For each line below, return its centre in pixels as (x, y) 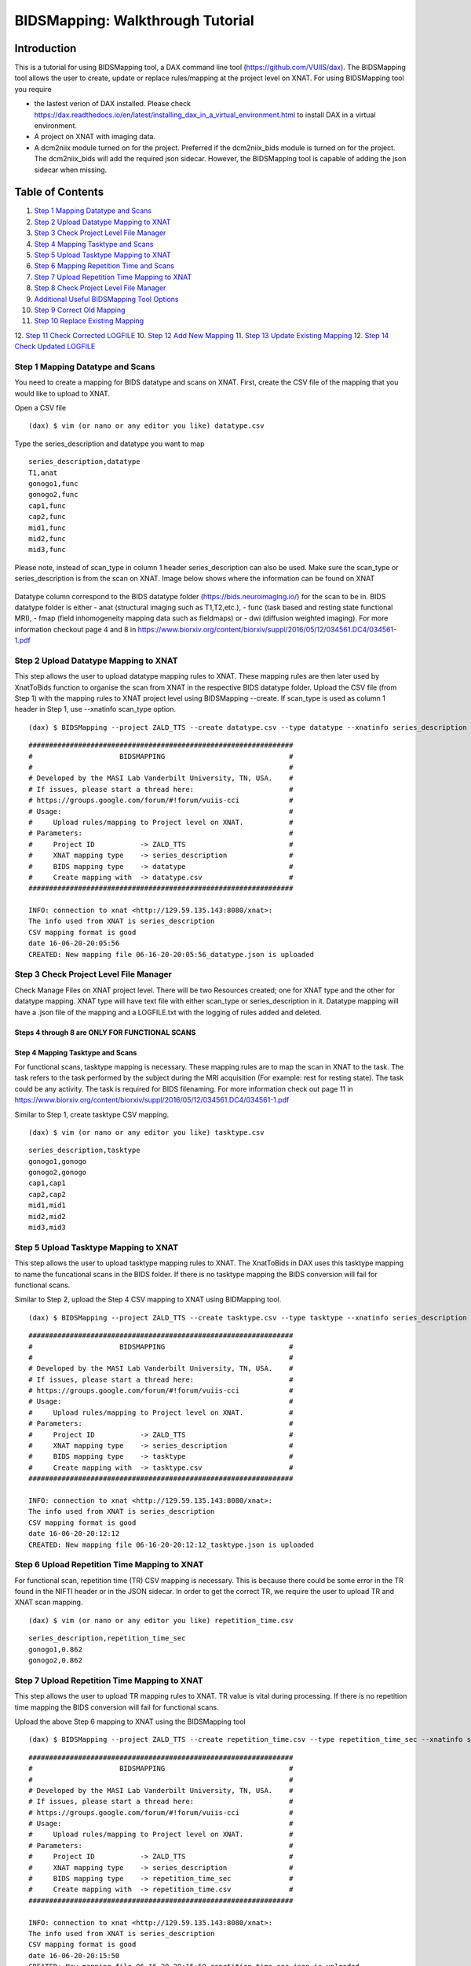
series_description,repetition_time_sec (107, 1638)
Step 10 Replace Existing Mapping (89, 321)
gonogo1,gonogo (58, 1161)
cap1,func (47, 506)
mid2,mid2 (47, 1216)
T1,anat (43, 473)
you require (33, 89)
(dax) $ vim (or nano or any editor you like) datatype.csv (146, 426)
